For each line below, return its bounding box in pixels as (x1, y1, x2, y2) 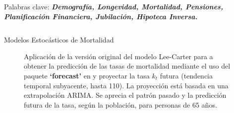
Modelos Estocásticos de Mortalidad (4, 35, 114, 45)
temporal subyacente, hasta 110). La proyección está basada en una (24, 80, 229, 90)
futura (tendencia (160, 70, 213, 80)
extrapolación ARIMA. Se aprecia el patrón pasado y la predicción (24, 90, 227, 100)
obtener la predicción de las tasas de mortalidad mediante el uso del (24, 61, 231, 71)
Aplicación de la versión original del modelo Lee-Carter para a (24, 51, 213, 61)
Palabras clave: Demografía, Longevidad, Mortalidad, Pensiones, (4, 1, 223, 11)
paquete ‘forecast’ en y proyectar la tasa (24, 70, 150, 80)
